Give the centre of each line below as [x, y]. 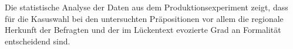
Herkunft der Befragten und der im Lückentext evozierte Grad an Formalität [143, 30]
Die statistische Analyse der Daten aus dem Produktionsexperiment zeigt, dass [146, 7]
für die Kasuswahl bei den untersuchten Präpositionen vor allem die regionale [144, 18]
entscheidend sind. [38, 41]
